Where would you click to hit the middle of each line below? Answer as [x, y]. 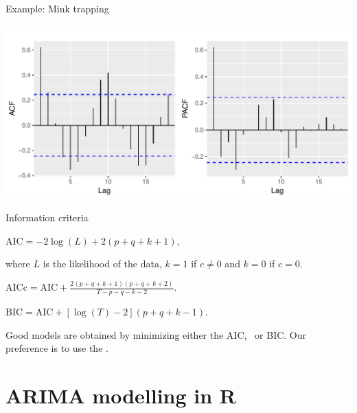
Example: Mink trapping [57, 8]
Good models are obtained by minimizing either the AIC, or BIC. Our [156, 334]
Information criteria [47, 217]
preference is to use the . [57, 348]
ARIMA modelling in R [121, 395]
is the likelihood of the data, [102, 264]
